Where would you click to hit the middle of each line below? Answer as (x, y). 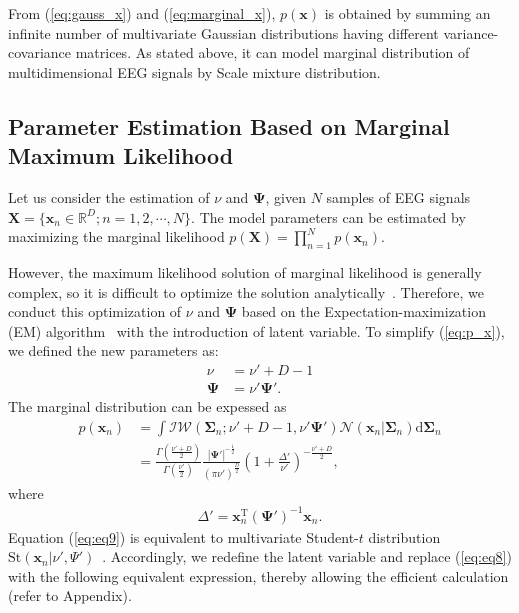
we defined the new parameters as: (113, 350)
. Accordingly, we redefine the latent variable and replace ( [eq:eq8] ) (307, 556)
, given (285, 196)
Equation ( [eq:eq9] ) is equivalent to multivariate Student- (183, 536)
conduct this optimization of (95, 311)
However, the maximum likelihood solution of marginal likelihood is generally (245, 271)
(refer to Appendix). (70, 595)
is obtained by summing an (407, 13)
